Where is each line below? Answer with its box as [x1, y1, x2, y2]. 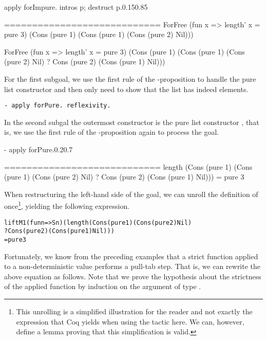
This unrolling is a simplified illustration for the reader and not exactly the [16, 306, 253, 316]
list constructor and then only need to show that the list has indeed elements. [4, 83, 249, 94]
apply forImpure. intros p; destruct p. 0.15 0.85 [4, 2, 148, 12]
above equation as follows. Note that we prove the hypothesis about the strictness [4, 271, 261, 281]
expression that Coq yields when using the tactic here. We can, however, [16, 316, 244, 327]
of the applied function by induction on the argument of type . [4, 281, 201, 292]
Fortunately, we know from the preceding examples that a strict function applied [4, 250, 258, 261]
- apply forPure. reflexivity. [4, 102, 111, 110]
